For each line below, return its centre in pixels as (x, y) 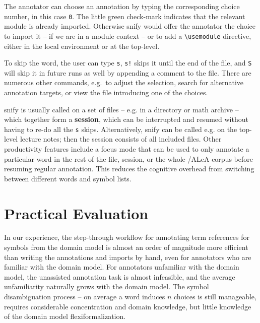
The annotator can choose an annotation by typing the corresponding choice (122, 6)
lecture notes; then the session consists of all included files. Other (121, 139)
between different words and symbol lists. (68, 178)
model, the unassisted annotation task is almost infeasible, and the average (120, 276)
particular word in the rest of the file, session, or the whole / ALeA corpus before (128, 158)
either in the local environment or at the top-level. (82, 46)
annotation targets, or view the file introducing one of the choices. (106, 92)
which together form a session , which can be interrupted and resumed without (126, 119)
